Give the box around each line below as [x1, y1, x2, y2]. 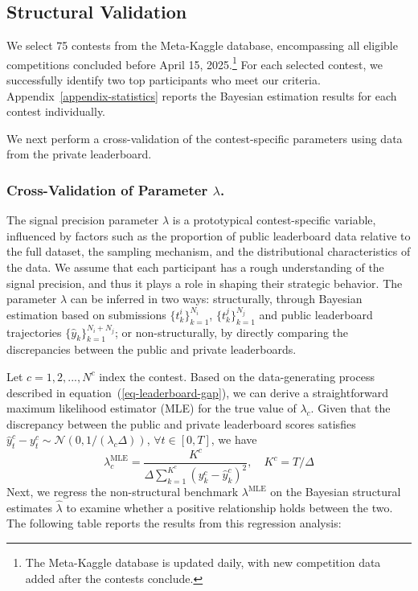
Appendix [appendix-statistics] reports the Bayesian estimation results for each [6, 87, 397, 104]
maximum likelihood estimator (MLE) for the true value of [6, 400, 297, 417]
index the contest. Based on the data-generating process [99, 367, 375, 384]
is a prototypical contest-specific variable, [172, 211, 376, 228]
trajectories [6, 323, 62, 340]
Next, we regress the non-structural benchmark [6, 483, 239, 500]
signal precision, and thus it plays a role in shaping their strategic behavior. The [6, 274, 403, 291]
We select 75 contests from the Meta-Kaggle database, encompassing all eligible [6, 37, 398, 54]
